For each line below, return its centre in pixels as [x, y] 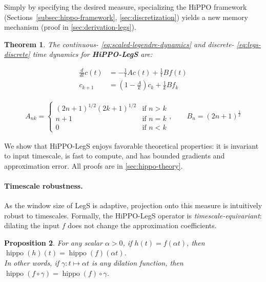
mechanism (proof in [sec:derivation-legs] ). [70, 27]
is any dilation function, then [138, 263]
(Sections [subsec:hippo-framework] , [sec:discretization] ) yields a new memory [126, 17]
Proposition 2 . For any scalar [53, 242]
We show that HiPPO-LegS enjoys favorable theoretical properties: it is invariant [131, 145]
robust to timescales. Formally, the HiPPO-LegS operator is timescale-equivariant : [133, 215]
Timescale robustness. [44, 185]
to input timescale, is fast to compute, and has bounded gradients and [115, 156]
